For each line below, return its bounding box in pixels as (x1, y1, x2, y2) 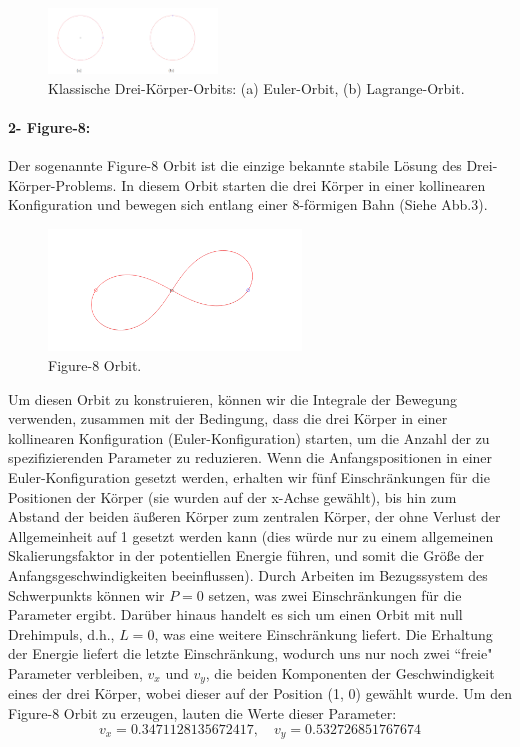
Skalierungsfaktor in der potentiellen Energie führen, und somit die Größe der (8, 545, 485, 566)
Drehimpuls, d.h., (8, 623, 115, 644)
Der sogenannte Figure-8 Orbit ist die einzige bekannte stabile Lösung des (8, 155, 462, 176)
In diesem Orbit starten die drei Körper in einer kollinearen (121, 174, 486, 195)
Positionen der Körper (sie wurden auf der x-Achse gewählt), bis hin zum (8, 486, 457, 507)
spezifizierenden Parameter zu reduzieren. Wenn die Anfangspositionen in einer (8, 447, 493, 468)
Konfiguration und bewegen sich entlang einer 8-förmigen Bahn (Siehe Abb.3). (8, 194, 488, 215)
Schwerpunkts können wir (8, 584, 165, 605)
